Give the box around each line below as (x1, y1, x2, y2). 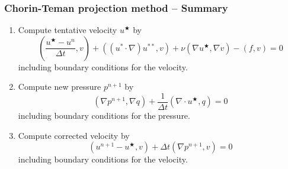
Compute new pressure (18, 80, 101, 93)
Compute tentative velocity (18, 24, 117, 36)
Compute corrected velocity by (18, 129, 130, 141)
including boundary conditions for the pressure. (18, 109, 190, 122)
